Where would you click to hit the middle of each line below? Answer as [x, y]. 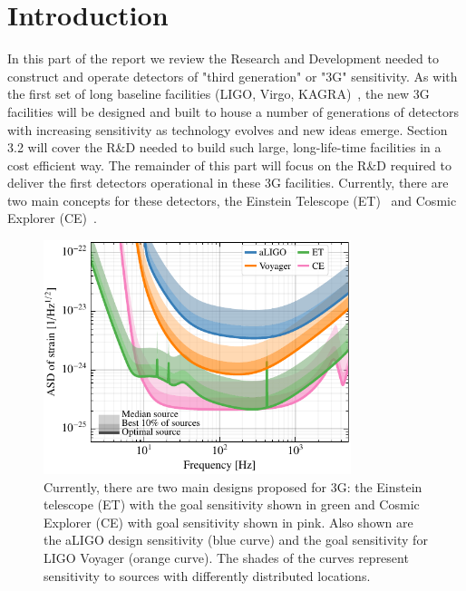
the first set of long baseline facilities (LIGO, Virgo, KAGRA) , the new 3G [218, 94]
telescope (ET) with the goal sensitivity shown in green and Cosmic [232, 504]
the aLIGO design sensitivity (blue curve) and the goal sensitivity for [236, 540]
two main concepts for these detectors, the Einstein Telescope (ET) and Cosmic [232, 200]
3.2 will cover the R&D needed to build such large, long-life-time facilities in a [224, 147]
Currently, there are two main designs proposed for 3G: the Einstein [233, 486]
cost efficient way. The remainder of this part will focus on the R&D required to [230, 165]
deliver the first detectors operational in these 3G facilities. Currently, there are [228, 183]
